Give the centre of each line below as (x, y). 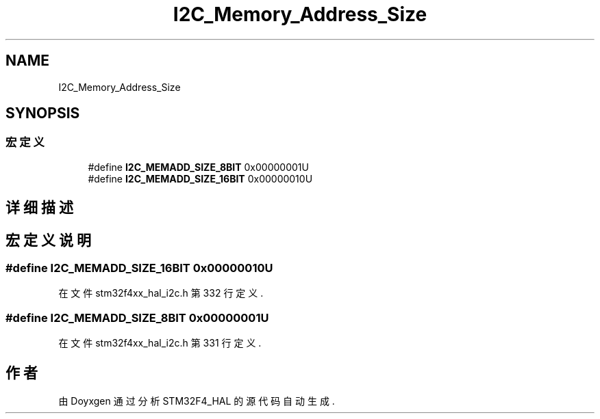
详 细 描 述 (39, 208)
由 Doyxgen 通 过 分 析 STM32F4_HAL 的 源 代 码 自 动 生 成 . (197, 401)
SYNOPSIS (43, 113)
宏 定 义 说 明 (48, 240)
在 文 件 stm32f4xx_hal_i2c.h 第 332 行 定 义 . (161, 293)
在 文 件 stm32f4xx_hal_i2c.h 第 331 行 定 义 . (160, 343)
